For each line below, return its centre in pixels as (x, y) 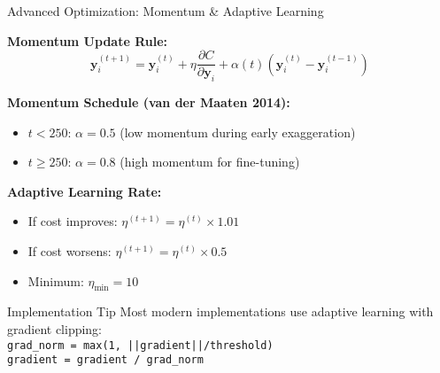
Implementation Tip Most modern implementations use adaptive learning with (220, 311)
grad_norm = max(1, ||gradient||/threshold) (140, 345)
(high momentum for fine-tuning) (210, 162)
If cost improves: (73, 221)
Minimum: (56, 280)
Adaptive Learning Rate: (85, 191)
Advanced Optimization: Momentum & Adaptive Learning (166, 11)
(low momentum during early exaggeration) (238, 132)
